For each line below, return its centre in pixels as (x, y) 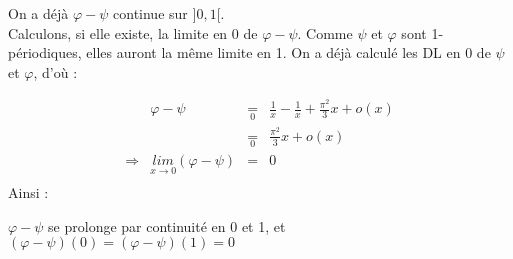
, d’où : (55, 71)
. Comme (325, 32)
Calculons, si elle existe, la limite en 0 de (133, 32)
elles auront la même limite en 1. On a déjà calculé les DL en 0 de (288, 52)
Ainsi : (28, 192)
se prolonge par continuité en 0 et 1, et (167, 225)
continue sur (150, 13)
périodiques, (45, 52)
